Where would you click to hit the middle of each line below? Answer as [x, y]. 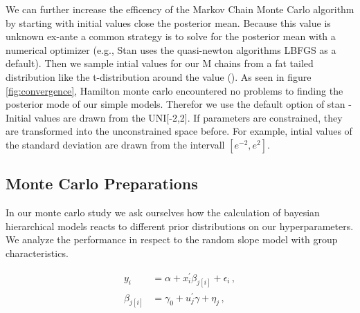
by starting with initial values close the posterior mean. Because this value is [168, 22]
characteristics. [37, 253]
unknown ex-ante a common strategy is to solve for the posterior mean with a [171, 36]
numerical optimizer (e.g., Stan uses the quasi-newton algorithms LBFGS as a [171, 49]
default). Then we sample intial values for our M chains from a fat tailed [160, 63]
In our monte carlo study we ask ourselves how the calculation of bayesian [163, 212]
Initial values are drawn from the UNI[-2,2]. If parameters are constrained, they [174, 117]
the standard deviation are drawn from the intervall [115, 144]
